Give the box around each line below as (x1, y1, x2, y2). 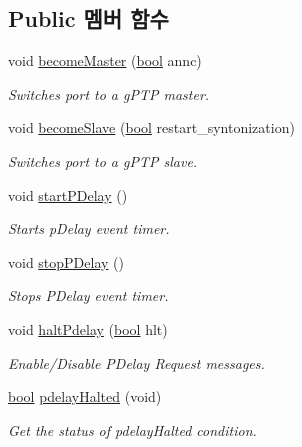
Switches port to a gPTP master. (8, 83, 210, 104)
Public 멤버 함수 (8, 3, 169, 34)
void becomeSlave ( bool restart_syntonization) (8, 117, 295, 138)
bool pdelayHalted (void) (8, 386, 162, 407)
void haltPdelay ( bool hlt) (8, 318, 168, 339)
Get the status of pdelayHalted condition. (8, 419, 257, 440)
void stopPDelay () (8, 251, 124, 272)
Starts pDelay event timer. (8, 218, 170, 239)
